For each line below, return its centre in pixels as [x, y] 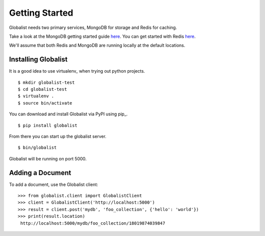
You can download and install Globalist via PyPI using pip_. [68, 114]
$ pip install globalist [48, 125]
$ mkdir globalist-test [46, 82]
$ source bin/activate [45, 103]
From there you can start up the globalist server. [58, 136]
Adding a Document [40, 172]
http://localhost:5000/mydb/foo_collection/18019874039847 [93, 223]
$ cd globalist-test [42, 89]
